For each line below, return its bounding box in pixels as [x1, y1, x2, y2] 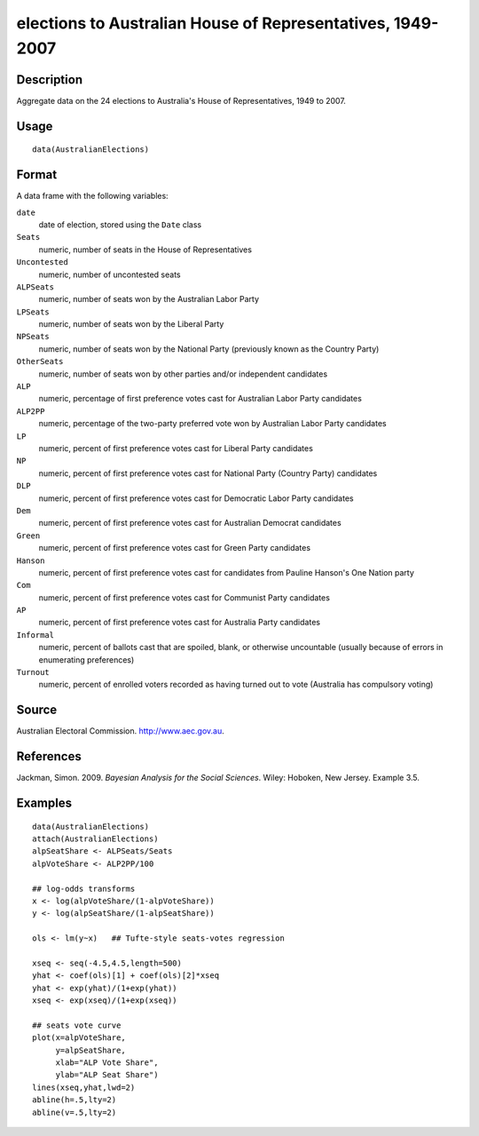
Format [16, 167, 58, 182]
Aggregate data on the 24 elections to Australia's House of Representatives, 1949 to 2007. [16, 95, 346, 106]
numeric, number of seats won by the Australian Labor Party [38, 294, 260, 305]
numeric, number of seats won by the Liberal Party [38, 319, 224, 330]
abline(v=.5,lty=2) [32, 1107, 117, 1117]
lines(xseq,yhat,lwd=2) [32, 1082, 136, 1092]
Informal [16, 630, 55, 639]
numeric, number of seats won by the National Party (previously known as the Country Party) [38, 343, 380, 354]
